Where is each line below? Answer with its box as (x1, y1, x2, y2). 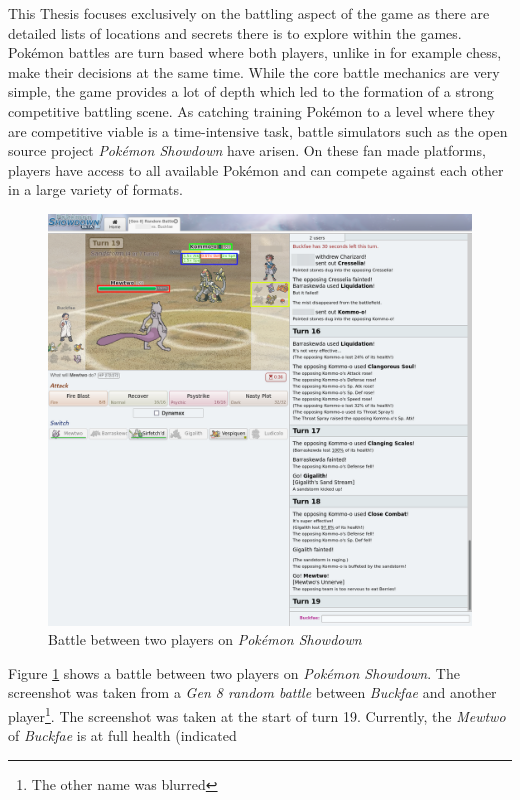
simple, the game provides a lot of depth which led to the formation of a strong (8, 81, 494, 102)
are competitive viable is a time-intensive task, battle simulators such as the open (8, 120, 508, 141)
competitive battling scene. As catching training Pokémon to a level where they (8, 100, 495, 121)
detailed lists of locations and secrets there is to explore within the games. (8, 22, 462, 43)
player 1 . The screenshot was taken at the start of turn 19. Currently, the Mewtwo (8, 702, 506, 726)
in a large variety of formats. (8, 179, 183, 200)
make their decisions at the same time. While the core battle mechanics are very (8, 61, 500, 82)
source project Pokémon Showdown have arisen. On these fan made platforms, (8, 140, 486, 161)
